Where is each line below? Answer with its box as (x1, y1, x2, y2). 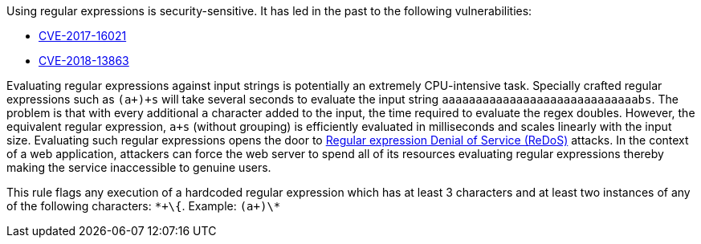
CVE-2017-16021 (39, 29, 127, 43)
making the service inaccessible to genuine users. (6, 161, 271, 174)
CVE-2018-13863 (39, 54, 129, 67)
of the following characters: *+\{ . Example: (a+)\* (6, 199, 281, 213)
